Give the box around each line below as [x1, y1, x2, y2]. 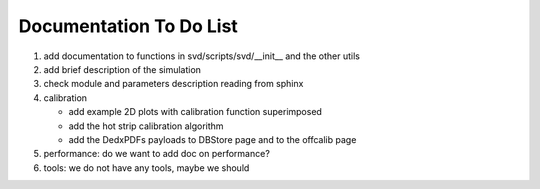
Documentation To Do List [18, 15, 239, 37]
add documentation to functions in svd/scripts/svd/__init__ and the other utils [43, 50, 360, 62]
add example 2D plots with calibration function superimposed [68, 106, 322, 118]
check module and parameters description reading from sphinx [43, 78, 304, 90]
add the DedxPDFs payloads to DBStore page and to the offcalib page [68, 133, 357, 145]
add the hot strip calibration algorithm [68, 120, 224, 132]
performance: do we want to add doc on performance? [43, 148, 270, 160]
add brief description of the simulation [43, 63, 202, 75]
